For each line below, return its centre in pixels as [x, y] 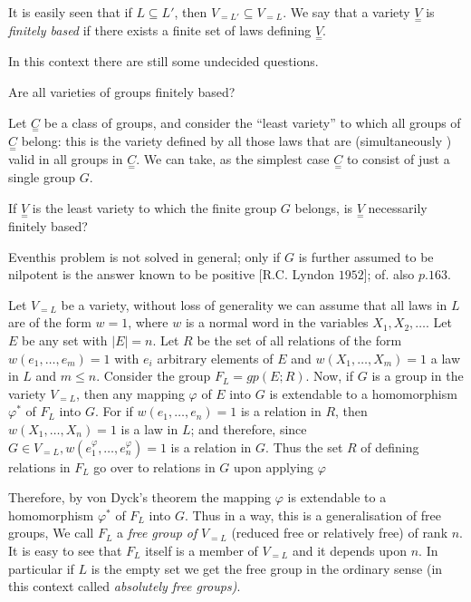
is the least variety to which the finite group [154, 207]
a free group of [157, 533]
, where [148, 322]
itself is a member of [202, 550]
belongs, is [324, 207]
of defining [390, 447]
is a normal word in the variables [277, 322]
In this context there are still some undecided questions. [163, 61]
